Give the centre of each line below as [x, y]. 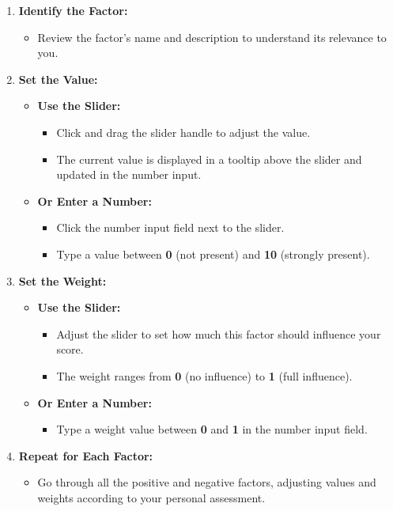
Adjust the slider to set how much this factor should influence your [219, 333]
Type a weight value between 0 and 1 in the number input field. [212, 429]
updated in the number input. [129, 174]
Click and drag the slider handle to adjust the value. [183, 132]
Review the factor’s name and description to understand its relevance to [212, 37]
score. [70, 349]
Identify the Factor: [73, 10]
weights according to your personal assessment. [151, 497]
